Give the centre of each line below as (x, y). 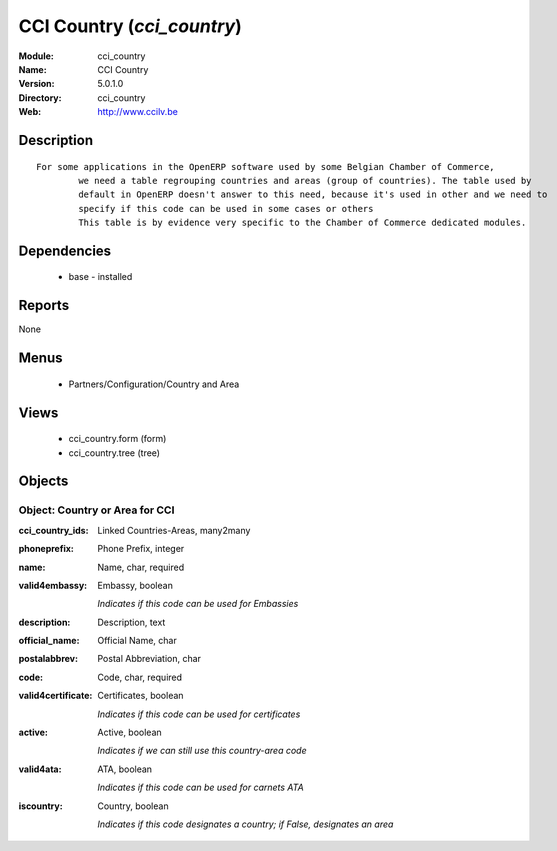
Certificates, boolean (140, 696)
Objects (43, 481)
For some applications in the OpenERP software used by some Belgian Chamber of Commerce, (265, 166)
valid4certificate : (55, 696)
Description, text (131, 622)
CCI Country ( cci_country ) (130, 26)
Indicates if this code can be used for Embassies (198, 604)
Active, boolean (129, 732)
